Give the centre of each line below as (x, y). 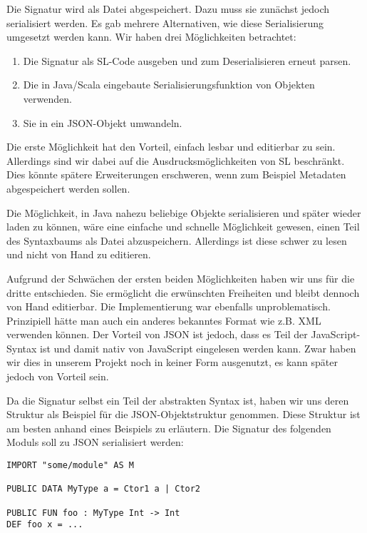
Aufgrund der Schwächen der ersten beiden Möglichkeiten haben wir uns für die (181, 278)
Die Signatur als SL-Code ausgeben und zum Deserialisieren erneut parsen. (187, 60)
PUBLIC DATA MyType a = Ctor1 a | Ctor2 (104, 489)
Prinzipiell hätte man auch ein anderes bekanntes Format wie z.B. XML (164, 320)
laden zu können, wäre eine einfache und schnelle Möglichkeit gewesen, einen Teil (183, 227)
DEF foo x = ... (45, 525)
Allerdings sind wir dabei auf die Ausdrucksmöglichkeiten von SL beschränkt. (176, 160)
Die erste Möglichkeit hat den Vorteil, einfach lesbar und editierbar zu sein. (171, 147)
